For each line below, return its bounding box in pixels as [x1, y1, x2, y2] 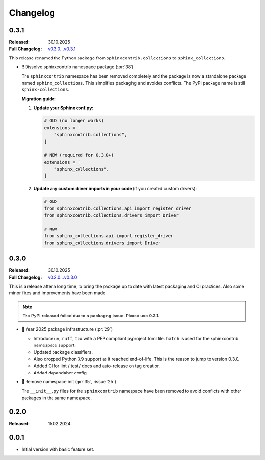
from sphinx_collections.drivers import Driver [44, 240, 160, 246]
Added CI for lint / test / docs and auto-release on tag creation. [33, 363, 161, 369]
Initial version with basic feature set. [21, 446, 95, 452]
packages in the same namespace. [21, 395, 92, 401]
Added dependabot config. [33, 370, 88, 375]
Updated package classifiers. [33, 349, 93, 355]
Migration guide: [21, 96, 56, 102]
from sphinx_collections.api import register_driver [44, 233, 174, 239]
